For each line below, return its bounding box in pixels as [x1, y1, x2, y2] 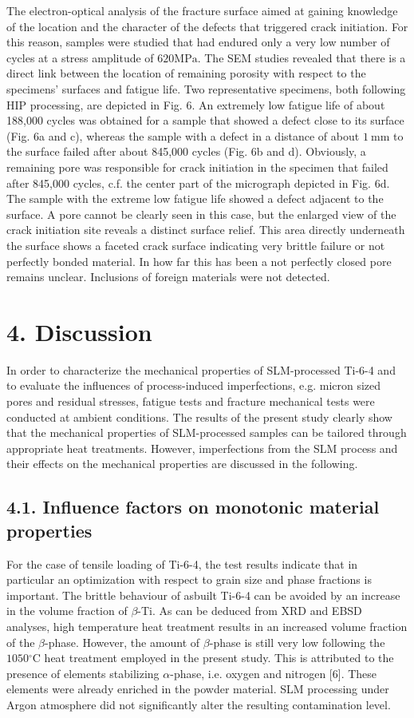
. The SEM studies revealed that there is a [197, 49, 406, 65]
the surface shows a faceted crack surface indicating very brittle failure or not [6, 236, 385, 253]
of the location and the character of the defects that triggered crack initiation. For [6, 18, 408, 34]
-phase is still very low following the [209, 633, 385, 650]
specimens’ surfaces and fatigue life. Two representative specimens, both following [6, 80, 406, 97]
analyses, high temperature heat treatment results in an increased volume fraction [6, 617, 408, 634]
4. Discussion [6, 315, 152, 347]
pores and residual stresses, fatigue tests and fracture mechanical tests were [6, 393, 375, 409]
